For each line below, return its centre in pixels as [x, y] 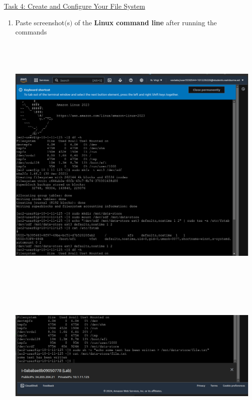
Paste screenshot [40, 22]
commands [31, 32]
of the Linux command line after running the [146, 22]
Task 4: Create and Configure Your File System [75, 6]
